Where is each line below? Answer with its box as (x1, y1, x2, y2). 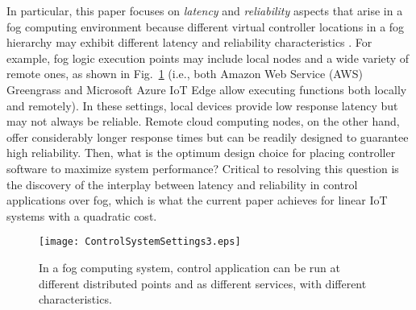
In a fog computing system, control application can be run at (39, 258, 340, 275)
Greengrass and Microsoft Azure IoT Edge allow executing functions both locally (6, 81, 407, 97)
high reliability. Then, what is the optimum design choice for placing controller (6, 144, 396, 161)
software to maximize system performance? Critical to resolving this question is (6, 159, 399, 176)
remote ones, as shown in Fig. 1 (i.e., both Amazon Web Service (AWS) (6, 65, 363, 82)
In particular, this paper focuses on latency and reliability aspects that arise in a (6, 2, 403, 19)
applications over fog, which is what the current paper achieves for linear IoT (6, 192, 388, 209)
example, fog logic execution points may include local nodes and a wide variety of (6, 49, 410, 66)
